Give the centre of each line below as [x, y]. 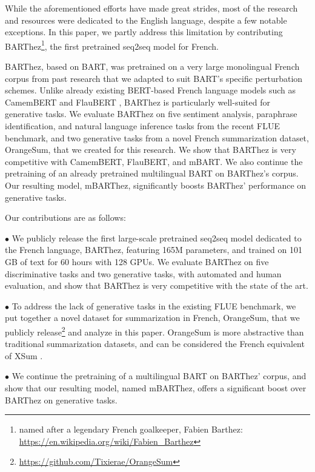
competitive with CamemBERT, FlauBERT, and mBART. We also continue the [154, 161]
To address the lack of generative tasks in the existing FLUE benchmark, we [154, 305]
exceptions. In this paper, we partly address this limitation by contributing [144, 32]
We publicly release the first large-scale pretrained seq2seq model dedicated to [157, 238]
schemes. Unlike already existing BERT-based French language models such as [151, 90]
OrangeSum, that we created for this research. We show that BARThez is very [151, 150]
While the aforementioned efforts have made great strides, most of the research [151, 8]
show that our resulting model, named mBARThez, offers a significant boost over [156, 387]
